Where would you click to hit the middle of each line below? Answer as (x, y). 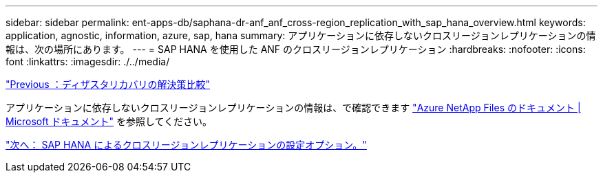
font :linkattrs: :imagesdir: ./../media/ (88, 62)
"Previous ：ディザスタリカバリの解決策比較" (108, 84)
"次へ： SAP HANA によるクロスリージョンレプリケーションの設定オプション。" (186, 145)
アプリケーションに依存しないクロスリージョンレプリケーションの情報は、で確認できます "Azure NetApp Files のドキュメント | (293, 108)
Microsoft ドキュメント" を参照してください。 (109, 121)
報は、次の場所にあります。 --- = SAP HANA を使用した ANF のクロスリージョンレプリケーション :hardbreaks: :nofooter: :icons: (296, 49)
